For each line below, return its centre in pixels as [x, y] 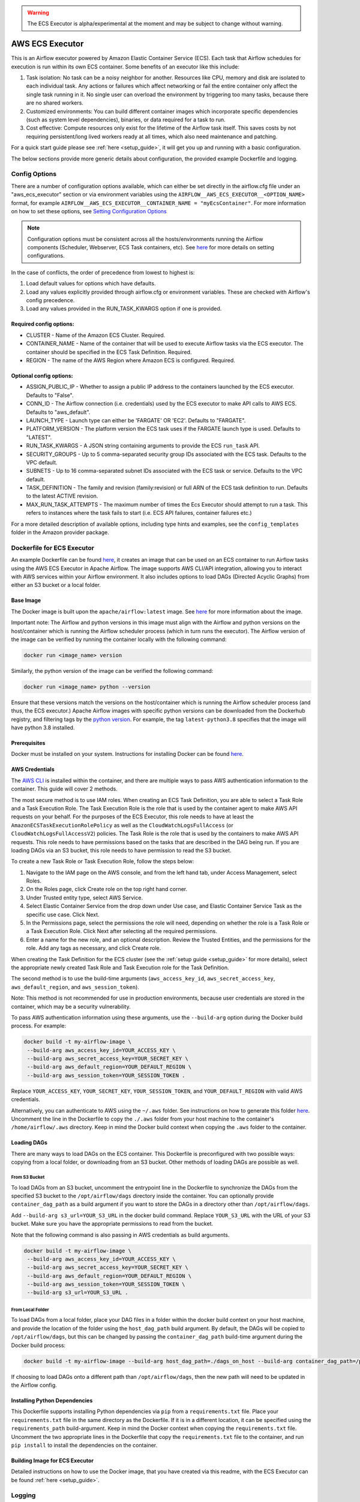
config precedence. [50, 300]
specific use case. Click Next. [63, 914]
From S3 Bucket [28, 1177]
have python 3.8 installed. [43, 728]
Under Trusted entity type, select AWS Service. [85, 898]
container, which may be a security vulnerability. [71, 1006]
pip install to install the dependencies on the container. [84, 1445]
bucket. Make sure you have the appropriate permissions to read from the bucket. [112, 1224]
